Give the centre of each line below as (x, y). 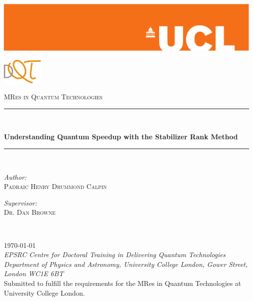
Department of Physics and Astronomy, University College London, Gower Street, (126, 264)
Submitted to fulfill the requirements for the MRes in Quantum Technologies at (123, 283)
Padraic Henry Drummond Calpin (55, 186)
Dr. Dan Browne (30, 212)
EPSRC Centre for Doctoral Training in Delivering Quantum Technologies (115, 254)
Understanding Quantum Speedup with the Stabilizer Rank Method (121, 137)
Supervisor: (20, 202)
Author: (15, 177)
